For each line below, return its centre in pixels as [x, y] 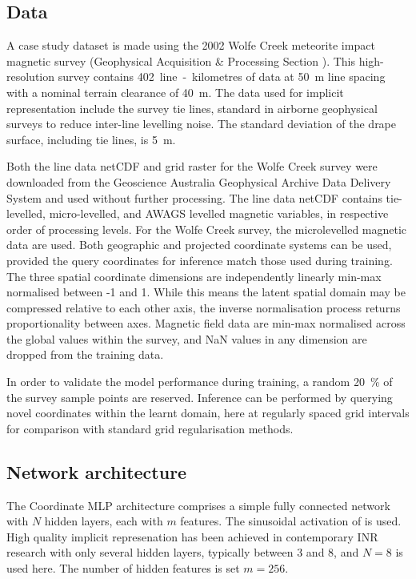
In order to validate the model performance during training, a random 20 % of [200, 382]
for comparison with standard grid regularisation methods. [150, 428]
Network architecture [97, 471]
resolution [31, 76]
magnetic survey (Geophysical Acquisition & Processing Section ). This [181, 60]
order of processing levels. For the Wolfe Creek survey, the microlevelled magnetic [207, 229]
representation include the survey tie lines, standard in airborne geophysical [192, 108]
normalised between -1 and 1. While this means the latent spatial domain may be [206, 292]
